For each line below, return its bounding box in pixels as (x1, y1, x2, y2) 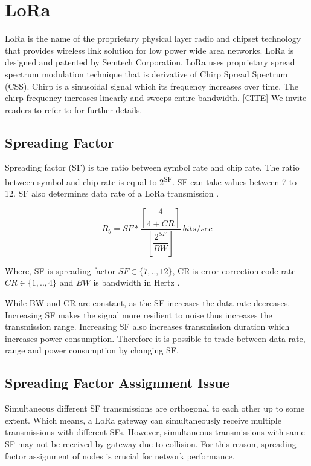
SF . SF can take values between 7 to (164, 174, 297, 188)
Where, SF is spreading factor (5, 264, 115, 277)
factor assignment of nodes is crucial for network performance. (5, 449, 235, 462)
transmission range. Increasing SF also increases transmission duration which (5, 320, 290, 333)
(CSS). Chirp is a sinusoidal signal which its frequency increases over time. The (5, 79, 299, 92)
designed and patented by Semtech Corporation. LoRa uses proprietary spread (5, 56, 295, 68)
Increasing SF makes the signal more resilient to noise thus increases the (5, 308, 272, 321)
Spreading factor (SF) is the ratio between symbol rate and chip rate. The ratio (5, 161, 300, 174)
